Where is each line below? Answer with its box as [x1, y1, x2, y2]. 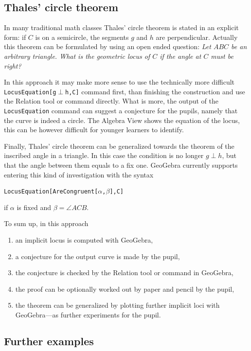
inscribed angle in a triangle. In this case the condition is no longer [4, 150, 204, 160]
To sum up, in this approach [4, 218, 89, 228]
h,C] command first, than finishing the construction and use [65, 86, 245, 96]
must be [211, 51, 233, 61]
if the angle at [160, 51, 201, 61]
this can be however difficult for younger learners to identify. [4, 124, 184, 135]
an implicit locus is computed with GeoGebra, [15, 235, 153, 245]
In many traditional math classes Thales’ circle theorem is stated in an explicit [4, 22, 239, 33]
